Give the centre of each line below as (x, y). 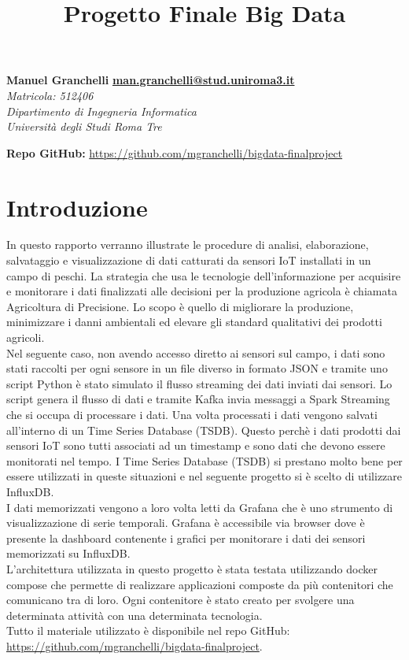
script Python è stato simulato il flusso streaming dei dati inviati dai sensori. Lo (199, 383)
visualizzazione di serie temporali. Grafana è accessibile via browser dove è (186, 523)
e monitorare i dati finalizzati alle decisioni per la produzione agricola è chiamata (202, 291)
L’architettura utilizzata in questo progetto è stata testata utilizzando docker (192, 568)
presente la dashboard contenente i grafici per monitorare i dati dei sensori (186, 538)
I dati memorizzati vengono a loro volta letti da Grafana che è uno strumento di (200, 507)
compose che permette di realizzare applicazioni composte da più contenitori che (200, 584)
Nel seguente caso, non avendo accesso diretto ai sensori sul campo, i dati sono (196, 352)
